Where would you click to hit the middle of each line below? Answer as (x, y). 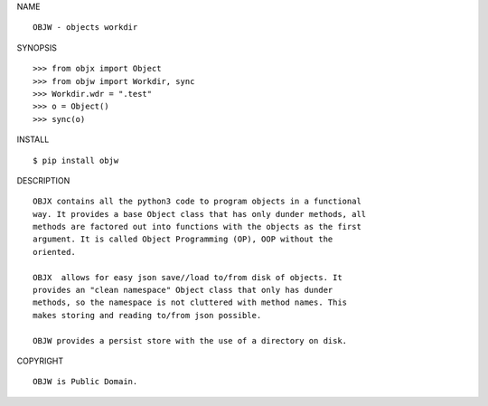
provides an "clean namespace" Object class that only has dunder (183, 290)
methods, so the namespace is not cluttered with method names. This (190, 302)
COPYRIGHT (40, 361)
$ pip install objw (76, 160)
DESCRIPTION (43, 180)
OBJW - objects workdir (85, 28)
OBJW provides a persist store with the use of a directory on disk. (190, 340)
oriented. (54, 252)
